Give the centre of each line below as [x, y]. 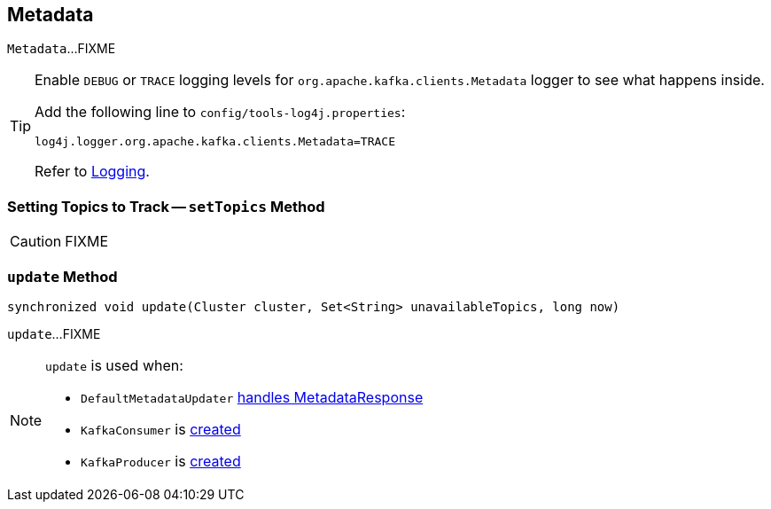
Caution [36, 242]
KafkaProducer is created [161, 461]
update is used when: [114, 365]
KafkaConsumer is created [161, 429]
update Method [62, 276]
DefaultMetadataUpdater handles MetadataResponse [252, 397]
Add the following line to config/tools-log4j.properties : [220, 112]
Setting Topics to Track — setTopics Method [166, 206]
